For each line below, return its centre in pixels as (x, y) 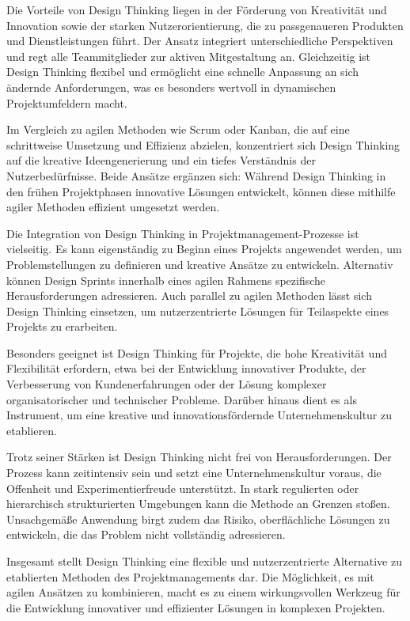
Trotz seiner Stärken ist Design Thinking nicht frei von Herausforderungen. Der (199, 457)
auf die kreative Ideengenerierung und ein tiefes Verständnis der (161, 160)
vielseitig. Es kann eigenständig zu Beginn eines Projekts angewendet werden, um (204, 249)
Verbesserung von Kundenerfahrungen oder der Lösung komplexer (167, 384)
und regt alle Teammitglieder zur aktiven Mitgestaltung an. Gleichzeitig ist (189, 56)
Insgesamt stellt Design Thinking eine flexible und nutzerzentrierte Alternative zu (204, 561)
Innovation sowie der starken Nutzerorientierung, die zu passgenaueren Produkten (205, 25)
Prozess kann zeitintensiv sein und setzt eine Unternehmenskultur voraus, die (194, 473)
